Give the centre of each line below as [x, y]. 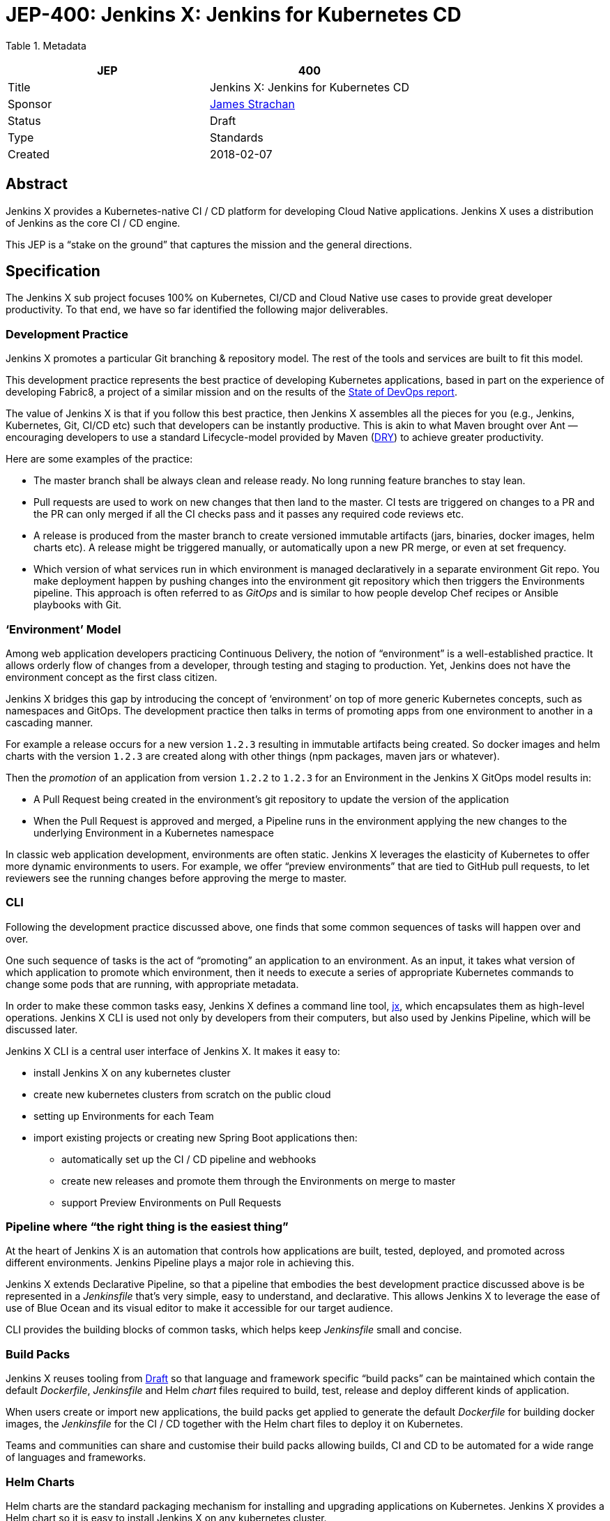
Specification [53, 271]
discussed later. [42, 1029]
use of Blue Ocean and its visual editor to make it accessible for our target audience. [199, 1308]
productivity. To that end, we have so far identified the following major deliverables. [197, 310]
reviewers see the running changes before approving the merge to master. [176, 878]
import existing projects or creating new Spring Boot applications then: [196, 1137]
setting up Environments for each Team [124, 1116]
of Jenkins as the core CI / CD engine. [93, 223]
